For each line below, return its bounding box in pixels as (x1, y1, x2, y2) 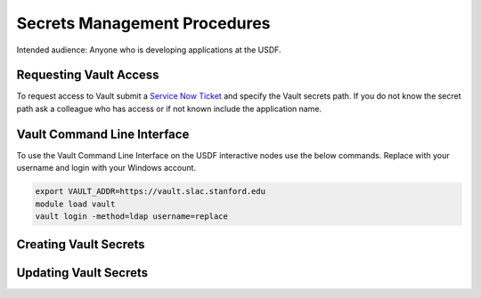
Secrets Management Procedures (16, 13, 271, 33)
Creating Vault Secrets (16, 237, 146, 253)
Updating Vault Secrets (16, 265, 149, 280)
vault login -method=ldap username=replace (35, 211, 229, 221)
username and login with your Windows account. (16, 163, 196, 173)
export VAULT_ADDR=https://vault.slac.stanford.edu (35, 187, 266, 197)
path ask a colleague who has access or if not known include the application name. (16, 103, 322, 114)
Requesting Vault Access (16, 68, 159, 83)
